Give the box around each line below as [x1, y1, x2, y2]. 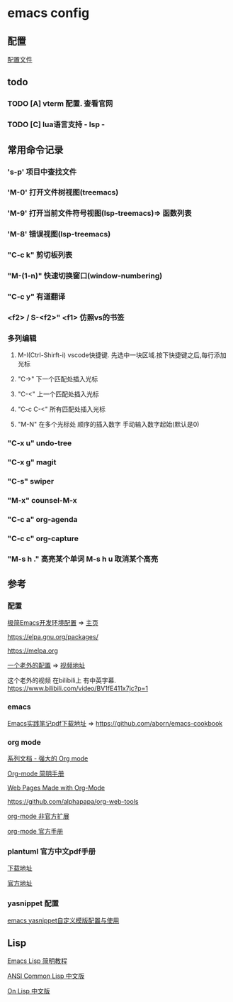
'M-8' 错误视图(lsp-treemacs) [7, 229, 111, 239]
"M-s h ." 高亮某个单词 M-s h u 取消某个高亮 [7, 554, 158, 564]
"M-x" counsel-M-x [7, 495, 77, 505]
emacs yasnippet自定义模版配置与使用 [7, 916, 120, 925]
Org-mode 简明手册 [7, 769, 65, 778]
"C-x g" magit [7, 457, 57, 467]
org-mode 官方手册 [7, 827, 64, 836]
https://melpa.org [7, 646, 58, 655]
